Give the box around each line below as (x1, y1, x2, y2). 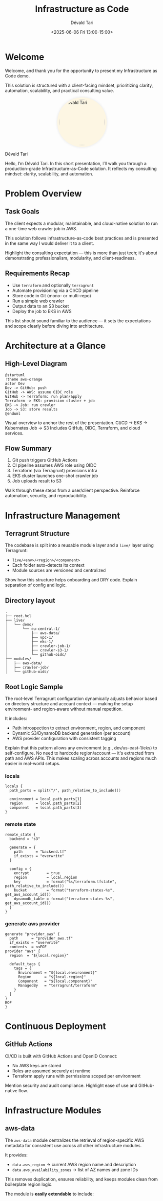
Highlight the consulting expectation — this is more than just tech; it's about (5, 250, 158, 256)
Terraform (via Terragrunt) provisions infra (12, 468, 98, 474)
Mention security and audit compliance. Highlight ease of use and (5, 1082, 138, 1088)
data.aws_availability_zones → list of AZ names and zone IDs (12, 1167, 138, 1173)
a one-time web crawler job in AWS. (5, 225, 78, 231)
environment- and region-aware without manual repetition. (5, 706, 123, 712)
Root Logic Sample (5, 682, 63, 691)
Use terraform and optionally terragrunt (12, 282, 94, 288)
